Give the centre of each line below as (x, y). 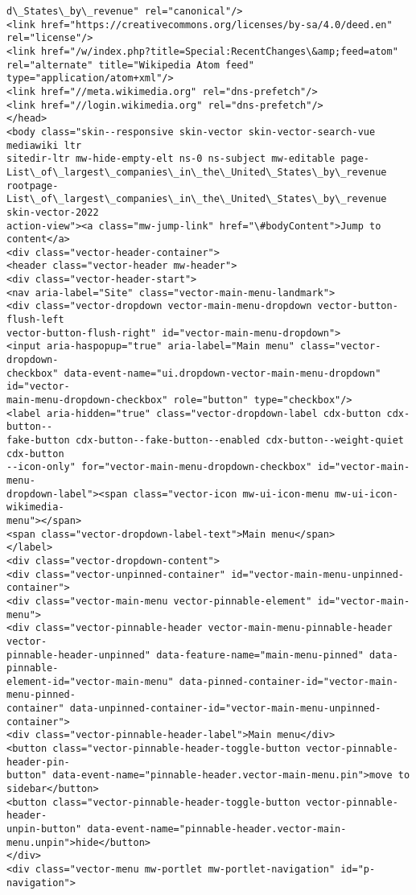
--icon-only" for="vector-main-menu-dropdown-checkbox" (159, 467)
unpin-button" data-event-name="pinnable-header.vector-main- (177, 829)
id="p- (358, 869)
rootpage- (33, 186)
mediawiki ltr (44, 145)
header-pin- (38, 762)
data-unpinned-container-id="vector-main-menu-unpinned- (225, 709)
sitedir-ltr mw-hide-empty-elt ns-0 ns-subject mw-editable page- (188, 159)
